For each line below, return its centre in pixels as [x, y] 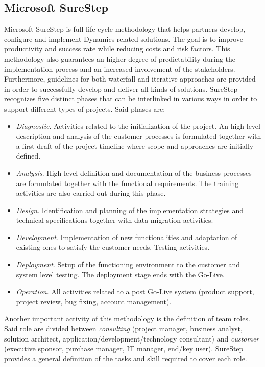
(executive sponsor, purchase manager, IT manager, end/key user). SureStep [124, 348]
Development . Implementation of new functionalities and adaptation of [127, 237]
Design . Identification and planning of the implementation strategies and [130, 210]
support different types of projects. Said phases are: [85, 108]
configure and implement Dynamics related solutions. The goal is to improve [124, 38]
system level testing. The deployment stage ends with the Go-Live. [120, 274]
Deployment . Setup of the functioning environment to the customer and [128, 264]
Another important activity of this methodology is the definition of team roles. [127, 318]
